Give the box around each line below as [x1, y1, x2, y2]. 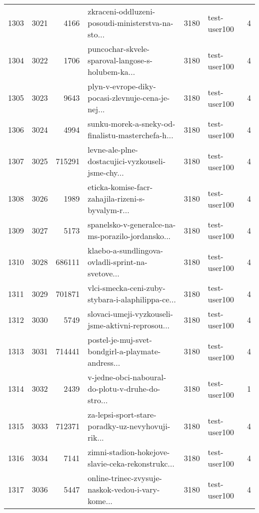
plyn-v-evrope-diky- [88, 80, 156, 92]
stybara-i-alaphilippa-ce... [88, 293, 176, 305]
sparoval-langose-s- [88, 54, 153, 66]
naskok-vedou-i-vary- [88, 484, 160, 495]
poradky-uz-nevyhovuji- [88, 420, 170, 432]
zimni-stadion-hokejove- [88, 446, 170, 458]
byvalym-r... [88, 204, 129, 216]
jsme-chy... [88, 167, 124, 178]
